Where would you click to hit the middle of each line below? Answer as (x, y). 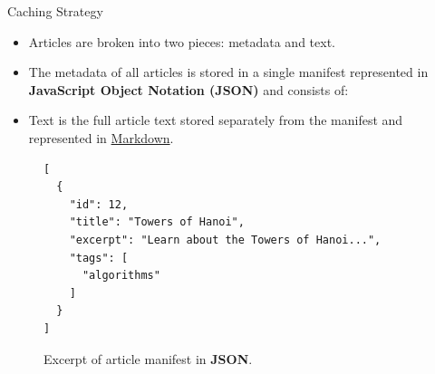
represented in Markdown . (101, 137)
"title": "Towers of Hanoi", (157, 222)
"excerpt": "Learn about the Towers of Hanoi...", (225, 240)
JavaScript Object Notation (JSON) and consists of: (188, 89)
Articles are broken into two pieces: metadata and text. (182, 41)
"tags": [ (99, 258)
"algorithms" (121, 276)
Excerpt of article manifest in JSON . (148, 358)
